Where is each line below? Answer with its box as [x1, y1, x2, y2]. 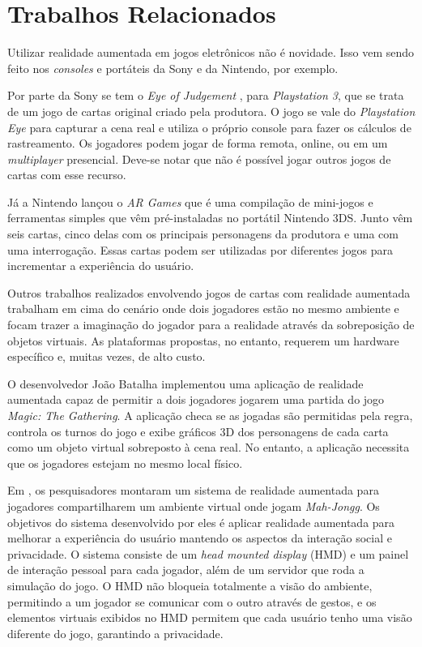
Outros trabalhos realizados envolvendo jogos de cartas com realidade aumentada [7, 284, 411, 301]
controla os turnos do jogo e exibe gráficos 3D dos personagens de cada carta [7, 422, 389, 439]
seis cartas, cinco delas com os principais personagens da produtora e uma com [7, 225, 399, 242]
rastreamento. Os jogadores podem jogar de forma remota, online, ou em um [7, 135, 388, 152]
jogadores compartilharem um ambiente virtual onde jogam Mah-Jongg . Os [7, 497, 380, 514]
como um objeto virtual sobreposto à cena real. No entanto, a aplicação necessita [7, 439, 410, 456]
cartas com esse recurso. [7, 166, 126, 183]
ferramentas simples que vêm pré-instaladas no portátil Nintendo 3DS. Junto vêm [7, 209, 413, 226]
